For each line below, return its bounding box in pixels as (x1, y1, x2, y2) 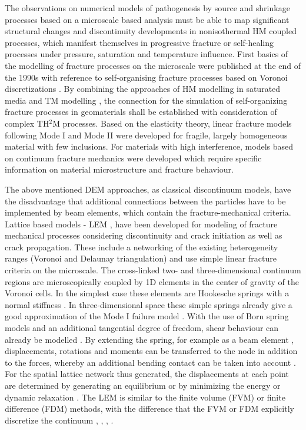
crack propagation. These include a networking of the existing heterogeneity (5, 240, 278, 253)
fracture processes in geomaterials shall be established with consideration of (5, 105, 277, 118)
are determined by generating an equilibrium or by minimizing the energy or (5, 379, 281, 391)
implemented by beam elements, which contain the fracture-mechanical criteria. (5, 206, 291, 219)
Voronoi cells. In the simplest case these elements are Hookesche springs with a (5, 287, 290, 299)
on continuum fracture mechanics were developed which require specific (5, 151, 262, 164)
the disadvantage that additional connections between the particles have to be (5, 194, 286, 207)
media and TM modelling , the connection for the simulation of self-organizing (5, 94, 288, 106)
